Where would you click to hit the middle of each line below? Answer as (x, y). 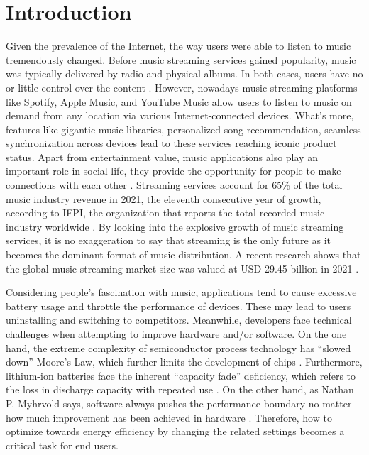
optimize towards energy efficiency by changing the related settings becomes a (175, 431)
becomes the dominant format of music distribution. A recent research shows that (183, 254)
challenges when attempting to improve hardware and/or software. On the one (176, 334)
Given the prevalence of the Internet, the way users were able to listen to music (178, 46)
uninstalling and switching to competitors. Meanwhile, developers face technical (179, 320)
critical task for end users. (62, 445)
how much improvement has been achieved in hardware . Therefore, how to (169, 417)
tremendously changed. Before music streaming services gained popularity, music (181, 59)
